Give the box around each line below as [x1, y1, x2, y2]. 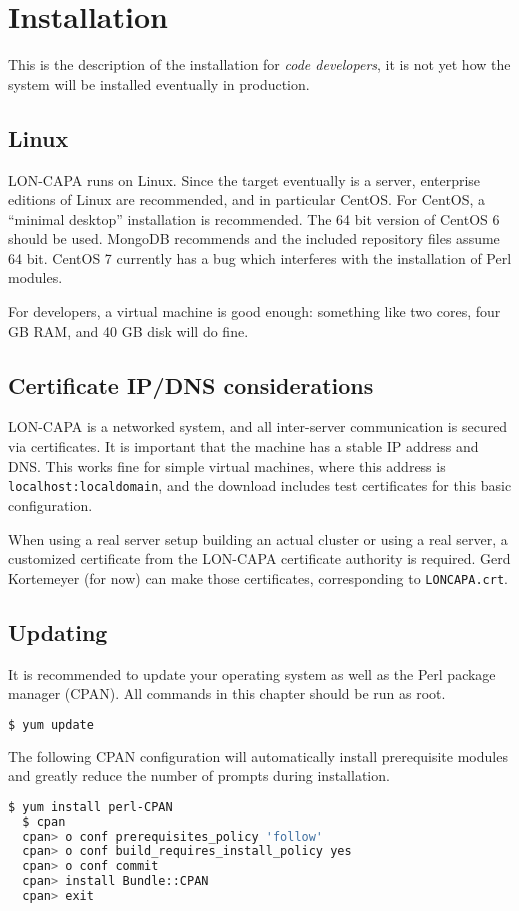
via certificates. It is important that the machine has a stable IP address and [8, 436, 479, 457]
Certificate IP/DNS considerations [8, 369, 374, 400]
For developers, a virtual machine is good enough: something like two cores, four [8, 301, 501, 322]
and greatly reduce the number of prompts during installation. [8, 765, 390, 786]
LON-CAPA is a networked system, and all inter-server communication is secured [8, 416, 508, 437]
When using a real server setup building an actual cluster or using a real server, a [8, 528, 508, 549]
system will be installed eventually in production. [8, 73, 310, 94]
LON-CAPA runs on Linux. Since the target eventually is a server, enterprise [8, 169, 481, 190]
